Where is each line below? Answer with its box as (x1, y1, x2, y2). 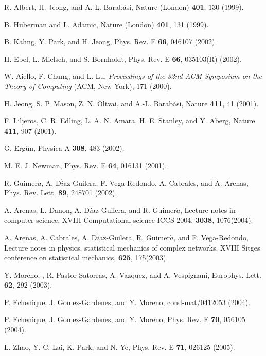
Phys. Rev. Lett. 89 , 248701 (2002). (4, 187, 117, 198)
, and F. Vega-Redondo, (173, 232, 249, 242)
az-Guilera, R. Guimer (99, 232, 170, 242)
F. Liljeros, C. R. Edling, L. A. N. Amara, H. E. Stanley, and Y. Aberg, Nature (4, 115, 255, 126)
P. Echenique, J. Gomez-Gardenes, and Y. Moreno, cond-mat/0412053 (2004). (4, 296, 251, 307)
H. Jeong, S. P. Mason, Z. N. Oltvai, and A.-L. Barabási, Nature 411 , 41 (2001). (4, 98, 259, 109)
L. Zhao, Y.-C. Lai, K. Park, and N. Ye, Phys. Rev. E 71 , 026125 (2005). (4, 341, 235, 352)
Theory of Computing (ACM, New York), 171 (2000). (4, 80, 172, 91)
